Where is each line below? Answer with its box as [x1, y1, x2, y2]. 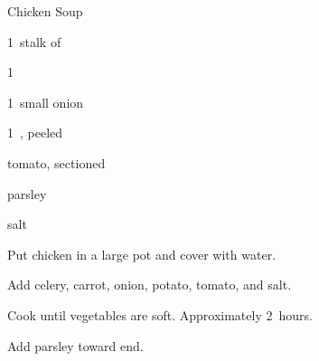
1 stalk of [7, 32, 61, 51]
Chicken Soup [7, 2, 83, 20]
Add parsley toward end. [7, 336, 144, 355]
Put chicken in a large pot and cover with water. [7, 244, 277, 263]
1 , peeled [7, 123, 63, 142]
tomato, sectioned [7, 153, 106, 172]
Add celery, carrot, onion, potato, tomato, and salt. [7, 275, 292, 294]
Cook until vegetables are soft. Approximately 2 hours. [7, 305, 313, 324]
